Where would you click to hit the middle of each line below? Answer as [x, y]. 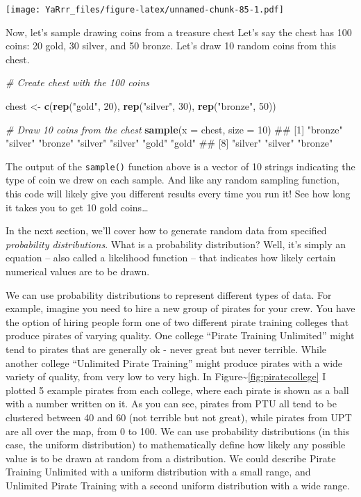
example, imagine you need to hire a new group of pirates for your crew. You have [180, 308]
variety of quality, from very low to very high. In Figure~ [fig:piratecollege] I [166, 376]
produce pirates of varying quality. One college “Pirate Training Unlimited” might [180, 335]
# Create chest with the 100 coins [77, 82]
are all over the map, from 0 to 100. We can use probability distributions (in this [178, 431]
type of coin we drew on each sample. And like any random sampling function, [173, 180]
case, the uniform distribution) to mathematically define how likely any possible [176, 445]
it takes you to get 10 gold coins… [77, 207]
